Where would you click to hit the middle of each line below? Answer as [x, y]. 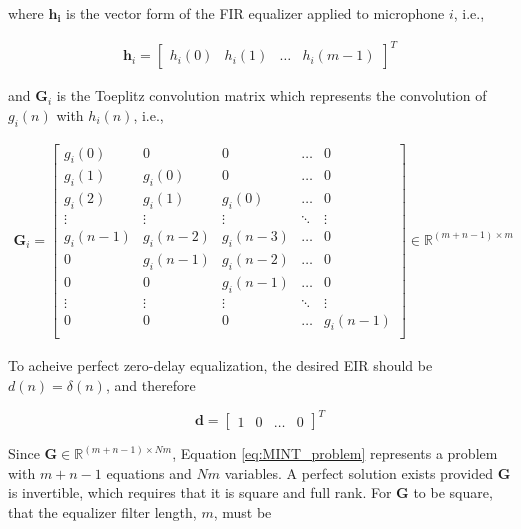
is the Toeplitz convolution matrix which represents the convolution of [271, 95]
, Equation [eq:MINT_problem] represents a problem [335, 453]
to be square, [453, 492]
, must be [242, 511]
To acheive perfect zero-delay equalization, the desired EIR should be [220, 365]
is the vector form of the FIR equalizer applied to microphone [255, 13]
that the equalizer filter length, [102, 511]
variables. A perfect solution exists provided [359, 472]
